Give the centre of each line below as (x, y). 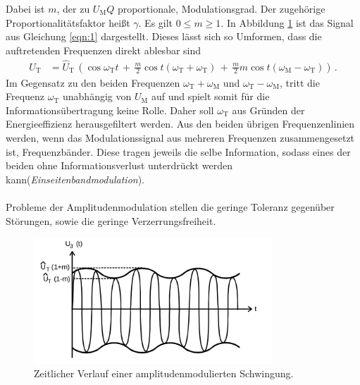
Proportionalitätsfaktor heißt (68, 22)
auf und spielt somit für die (210, 96)
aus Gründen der (268, 110)
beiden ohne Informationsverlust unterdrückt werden (119, 165)
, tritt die (300, 82)
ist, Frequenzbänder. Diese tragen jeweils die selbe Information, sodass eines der (178, 151)
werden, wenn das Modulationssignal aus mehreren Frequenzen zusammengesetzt (180, 137)
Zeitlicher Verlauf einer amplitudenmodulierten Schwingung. (164, 373)
